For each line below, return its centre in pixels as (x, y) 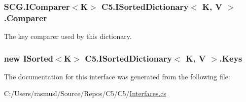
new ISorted (29, 58)
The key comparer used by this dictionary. (68, 36)
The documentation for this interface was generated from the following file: (117, 76)
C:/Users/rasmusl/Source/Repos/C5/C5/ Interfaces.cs (85, 93)
